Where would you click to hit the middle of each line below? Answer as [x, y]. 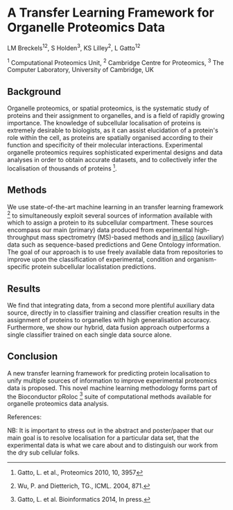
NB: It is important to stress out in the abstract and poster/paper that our [110, 430]
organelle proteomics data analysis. [58, 404]
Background [34, 91]
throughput [23, 238]
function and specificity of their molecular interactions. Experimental [105, 145]
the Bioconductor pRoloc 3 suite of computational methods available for [110, 396]
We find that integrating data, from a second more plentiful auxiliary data [111, 305]
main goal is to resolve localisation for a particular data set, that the [103, 438]
